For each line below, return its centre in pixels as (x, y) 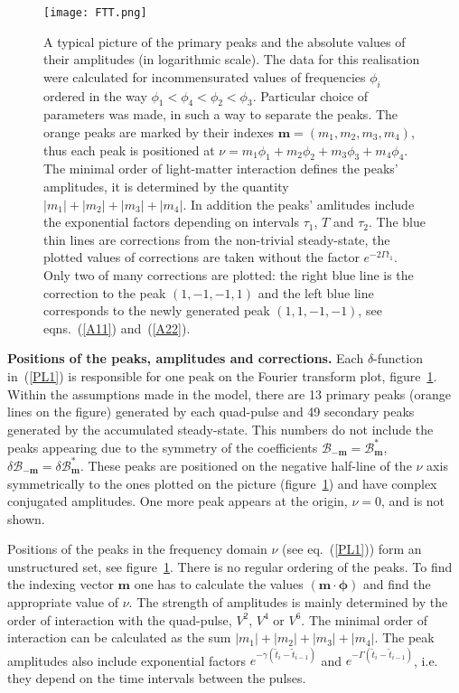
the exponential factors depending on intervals (171, 222)
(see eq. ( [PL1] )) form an (352, 549)
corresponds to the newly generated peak (157, 310)
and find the (397, 584)
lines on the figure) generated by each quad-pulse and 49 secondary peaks (211, 412)
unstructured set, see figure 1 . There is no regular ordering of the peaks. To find (230, 566)
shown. (26, 518)
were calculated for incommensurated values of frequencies (205, 76)
